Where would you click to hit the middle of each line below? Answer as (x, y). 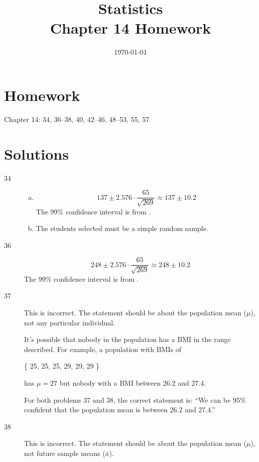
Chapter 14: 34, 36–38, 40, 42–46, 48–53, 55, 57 (77, 119)
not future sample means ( (65, 453)
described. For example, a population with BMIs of (103, 349)
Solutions (36, 153)
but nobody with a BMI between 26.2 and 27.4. (133, 383)
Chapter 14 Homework (131, 28)
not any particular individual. (70, 322)
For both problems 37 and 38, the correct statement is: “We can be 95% (135, 399)
